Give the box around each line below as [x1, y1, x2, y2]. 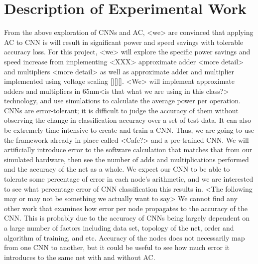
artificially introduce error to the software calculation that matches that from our [4, 144, 253, 155]
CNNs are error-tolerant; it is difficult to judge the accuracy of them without [4, 105, 239, 115]
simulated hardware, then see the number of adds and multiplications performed [4, 154, 249, 164]
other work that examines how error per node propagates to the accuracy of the [4, 203, 248, 213]
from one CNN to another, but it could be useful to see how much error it [4, 242, 230, 253]
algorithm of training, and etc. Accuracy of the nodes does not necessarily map [4, 232, 245, 243]
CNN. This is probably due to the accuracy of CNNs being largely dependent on [4, 213, 250, 223]
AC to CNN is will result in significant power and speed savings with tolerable [4, 36, 244, 47]
